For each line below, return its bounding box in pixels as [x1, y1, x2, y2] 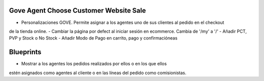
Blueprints [9, 48, 42, 56]
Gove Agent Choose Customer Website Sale [9, 6, 146, 15]
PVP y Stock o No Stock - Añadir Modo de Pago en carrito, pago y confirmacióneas [9, 35, 178, 41]
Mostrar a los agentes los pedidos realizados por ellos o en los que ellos [21, 61, 167, 67]
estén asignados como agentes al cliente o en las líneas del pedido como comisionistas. [9, 70, 187, 76]
